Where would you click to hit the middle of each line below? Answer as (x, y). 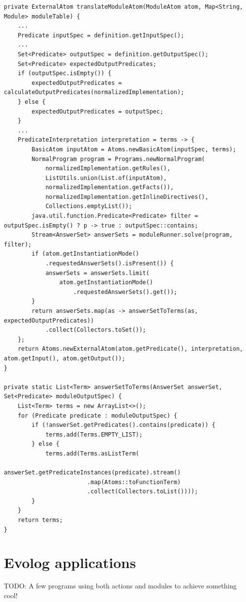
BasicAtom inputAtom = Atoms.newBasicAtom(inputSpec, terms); (134, 149)
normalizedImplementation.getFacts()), (109, 187)
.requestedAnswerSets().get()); (125, 292)
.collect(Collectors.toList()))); (142, 492)
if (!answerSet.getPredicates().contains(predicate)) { (123, 425)
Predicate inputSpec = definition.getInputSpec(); (101, 35)
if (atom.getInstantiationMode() (85, 254)
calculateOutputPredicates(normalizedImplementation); (94, 92)
